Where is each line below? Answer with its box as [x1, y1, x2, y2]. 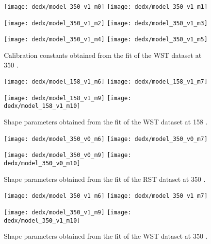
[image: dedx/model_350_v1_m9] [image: [4, 209, 131, 216]
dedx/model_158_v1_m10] [4, 103, 81, 110]
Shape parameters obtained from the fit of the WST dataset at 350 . [4, 231, 208, 241]
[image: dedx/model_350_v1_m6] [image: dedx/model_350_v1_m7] [4, 192, 208, 200]
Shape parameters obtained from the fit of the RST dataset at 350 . [4, 174, 206, 184]
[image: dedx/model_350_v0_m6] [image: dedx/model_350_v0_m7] [4, 135, 208, 142]
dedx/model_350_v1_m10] [4, 217, 81, 224]
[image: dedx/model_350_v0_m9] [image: [4, 152, 131, 159]
